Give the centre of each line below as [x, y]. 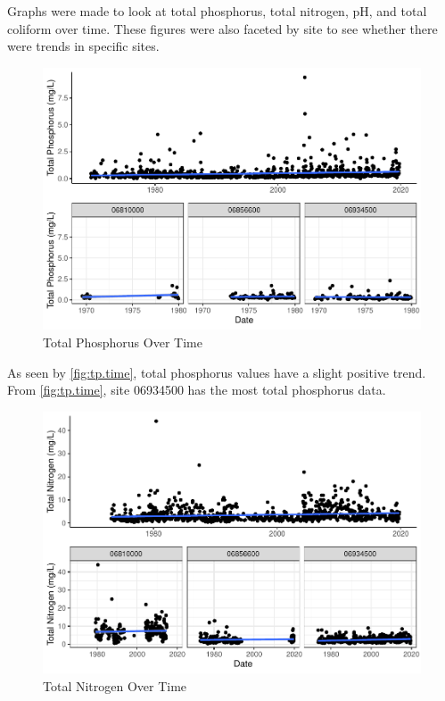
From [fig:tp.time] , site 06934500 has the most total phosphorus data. [197, 390]
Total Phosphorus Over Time [123, 342]
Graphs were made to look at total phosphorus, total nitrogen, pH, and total [217, 11]
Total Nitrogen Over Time [115, 685]
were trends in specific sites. [83, 46]
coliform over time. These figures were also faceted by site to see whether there [222, 28]
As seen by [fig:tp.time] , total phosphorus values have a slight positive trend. [217, 372]
